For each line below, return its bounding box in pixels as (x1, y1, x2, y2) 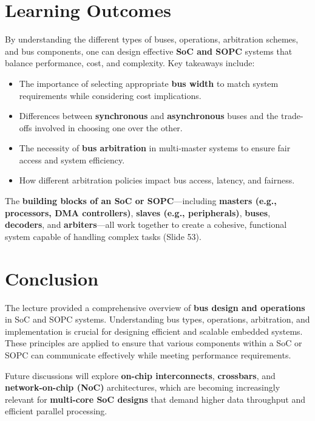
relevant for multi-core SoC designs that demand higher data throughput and (5, 392, 306, 405)
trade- (280, 109, 303, 122)
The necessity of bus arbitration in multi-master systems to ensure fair (19, 142, 291, 154)
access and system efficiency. (19, 153, 125, 166)
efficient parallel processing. (5, 405, 107, 417)
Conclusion (5, 265, 99, 290)
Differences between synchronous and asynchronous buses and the (19, 109, 279, 122)
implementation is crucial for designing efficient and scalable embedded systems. (5, 324, 303, 337)
